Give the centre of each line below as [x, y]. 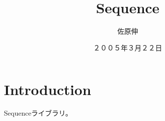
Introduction [48, 89]
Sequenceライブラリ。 [38, 113]
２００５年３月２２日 [128, 47]
